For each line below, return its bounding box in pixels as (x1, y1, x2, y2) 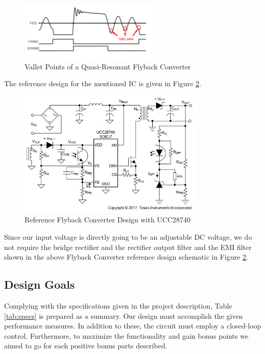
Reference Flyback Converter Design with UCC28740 (25, 214, 191, 225)
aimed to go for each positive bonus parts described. (4, 340, 167, 351)
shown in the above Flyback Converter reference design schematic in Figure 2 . (4, 251, 248, 262)
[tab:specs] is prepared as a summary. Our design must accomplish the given (4, 310, 243, 321)
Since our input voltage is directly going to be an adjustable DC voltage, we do (4, 232, 252, 242)
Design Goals (4, 276, 75, 292)
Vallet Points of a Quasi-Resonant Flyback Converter (25, 61, 191, 71)
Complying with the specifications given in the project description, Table (4, 300, 232, 311)
